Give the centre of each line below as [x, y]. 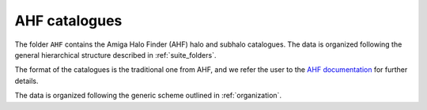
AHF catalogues [68, 21]
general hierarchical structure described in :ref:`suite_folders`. [115, 55]
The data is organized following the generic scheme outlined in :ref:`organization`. [148, 96]
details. [26, 81]
